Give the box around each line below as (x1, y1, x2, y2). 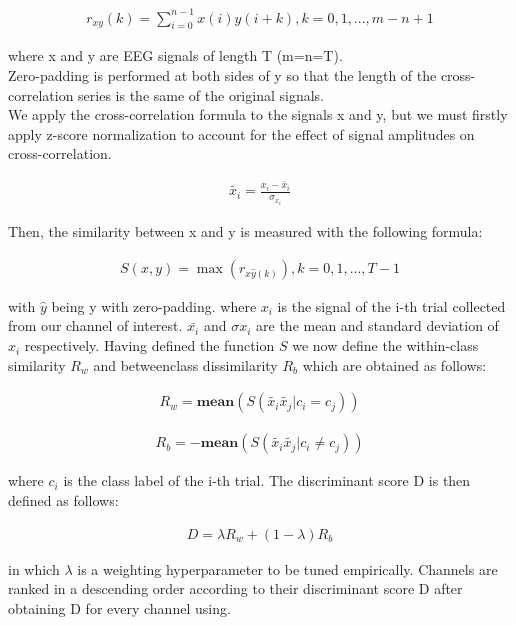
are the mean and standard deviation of (256, 315, 499, 336)
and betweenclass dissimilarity (93, 354, 278, 375)
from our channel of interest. (8, 315, 183, 336)
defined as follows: (8, 489, 119, 510)
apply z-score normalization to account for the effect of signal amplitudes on (8, 123, 475, 144)
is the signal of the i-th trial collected (277, 295, 506, 316)
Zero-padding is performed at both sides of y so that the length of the (8, 64, 437, 85)
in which (8, 558, 60, 579)
